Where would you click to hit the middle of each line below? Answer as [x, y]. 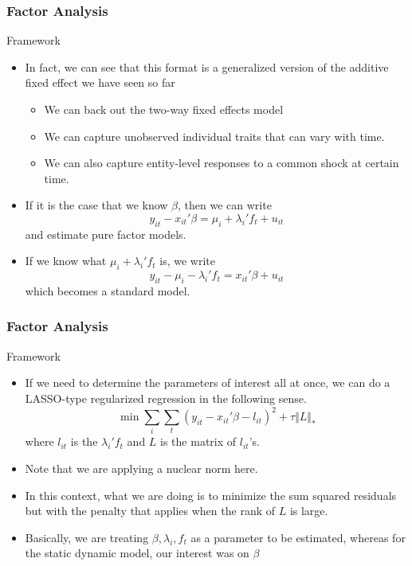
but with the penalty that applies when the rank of [150, 511]
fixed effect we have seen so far [100, 82]
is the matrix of [198, 441]
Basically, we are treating [87, 537]
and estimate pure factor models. [106, 234]
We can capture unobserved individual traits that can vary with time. [214, 136]
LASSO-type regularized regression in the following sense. [166, 398]
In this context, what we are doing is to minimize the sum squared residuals [211, 495]
